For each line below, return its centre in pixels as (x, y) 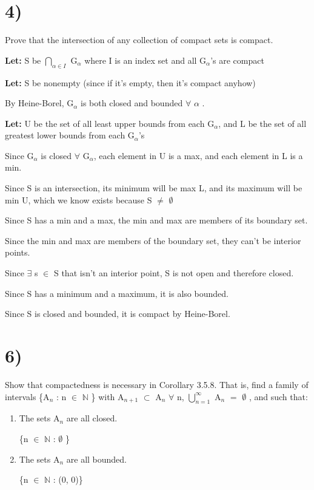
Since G (19, 155)
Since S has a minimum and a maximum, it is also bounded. (117, 293)
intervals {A (27, 396)
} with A (108, 396)
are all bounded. (97, 459)
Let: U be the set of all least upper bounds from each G (110, 123)
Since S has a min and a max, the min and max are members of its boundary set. (156, 220)
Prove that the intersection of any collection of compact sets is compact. (139, 40)
